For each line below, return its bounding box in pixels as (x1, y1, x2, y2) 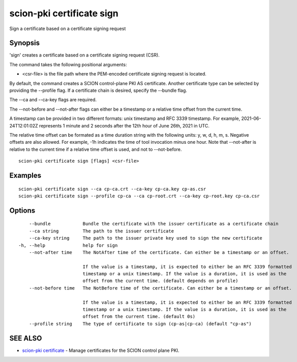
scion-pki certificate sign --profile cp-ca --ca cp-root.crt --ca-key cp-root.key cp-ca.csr (18, 193, 260, 199)
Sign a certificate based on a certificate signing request (9, 25, 126, 32)
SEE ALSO (9, 334, 42, 343)
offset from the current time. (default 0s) (82, 314, 196, 320)
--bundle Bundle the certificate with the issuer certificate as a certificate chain (28, 221, 279, 227)
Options (9, 206, 36, 215)
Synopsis (9, 39, 40, 47)
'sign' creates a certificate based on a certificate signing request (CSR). (9, 52, 160, 58)
